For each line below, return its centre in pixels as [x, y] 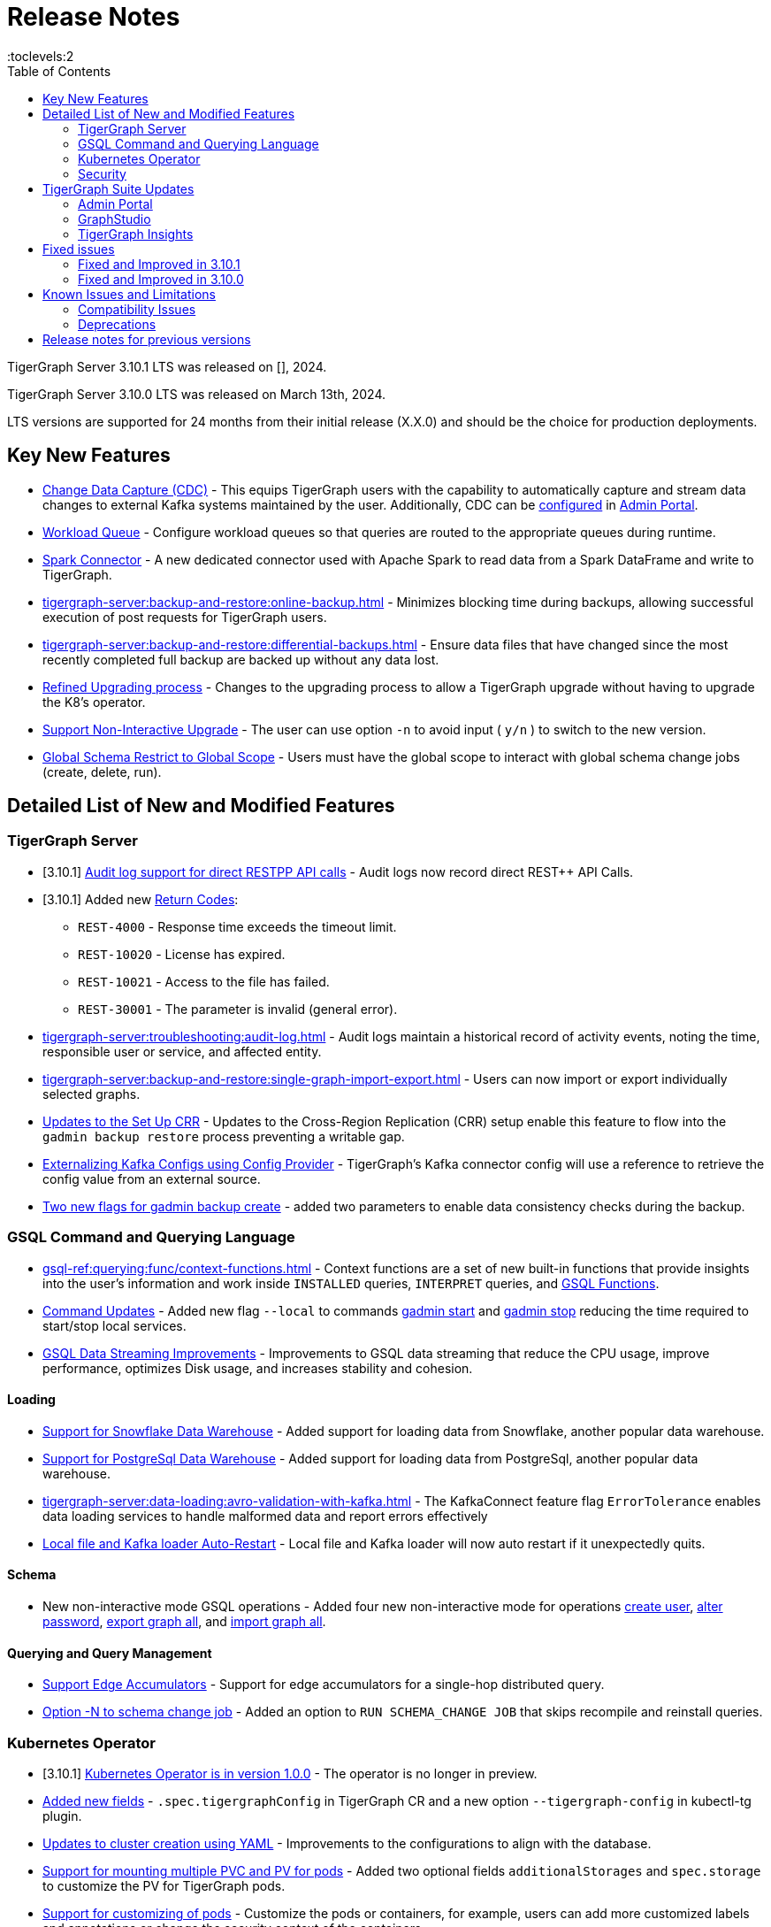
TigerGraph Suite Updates [118, 188]
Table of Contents [59, 71]
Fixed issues [79, 249]
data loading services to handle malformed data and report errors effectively [265, 1516]
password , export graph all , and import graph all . [184, 1621]
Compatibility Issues [137, 309]
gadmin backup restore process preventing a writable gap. [224, 1136]
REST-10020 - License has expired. [182, 954]
